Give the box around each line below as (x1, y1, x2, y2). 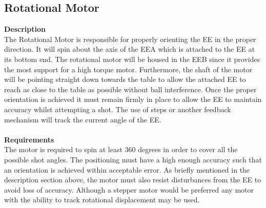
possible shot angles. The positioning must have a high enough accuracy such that (4, 154, 262, 164)
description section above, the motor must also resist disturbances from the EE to (4, 174, 261, 185)
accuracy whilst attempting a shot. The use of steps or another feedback (4, 103, 231, 114)
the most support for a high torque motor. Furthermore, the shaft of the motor (4, 64, 253, 74)
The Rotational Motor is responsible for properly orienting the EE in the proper (4, 33, 256, 44)
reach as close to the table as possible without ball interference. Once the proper (4, 84, 257, 94)
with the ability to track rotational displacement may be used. (4, 194, 200, 205)
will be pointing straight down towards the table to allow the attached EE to (4, 74, 246, 85)
